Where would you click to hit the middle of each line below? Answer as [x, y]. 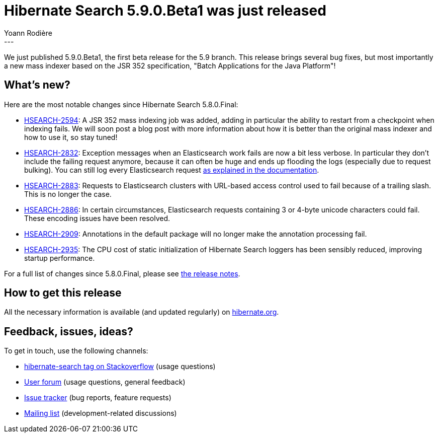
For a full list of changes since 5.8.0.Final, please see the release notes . [122, 273]
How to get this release [63, 293]
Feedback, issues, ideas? [69, 331]
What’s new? [37, 85]
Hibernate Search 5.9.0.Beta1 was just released [165, 11]
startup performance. [60, 258]
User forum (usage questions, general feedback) [105, 382]
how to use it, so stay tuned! [71, 137]
